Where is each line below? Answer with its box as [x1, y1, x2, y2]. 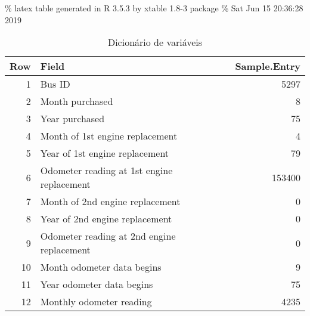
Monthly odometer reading [40, 295, 152, 309]
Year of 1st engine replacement [40, 146, 169, 160]
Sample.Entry [235, 59, 300, 73]
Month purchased [40, 94, 113, 109]
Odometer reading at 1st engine [40, 163, 173, 178]
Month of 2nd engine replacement [40, 194, 181, 209]
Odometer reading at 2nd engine [40, 229, 176, 243]
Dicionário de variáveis [107, 35, 203, 49]
